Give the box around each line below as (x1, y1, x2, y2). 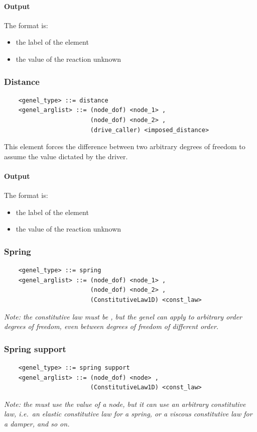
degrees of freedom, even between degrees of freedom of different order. (4, 321, 219, 332)
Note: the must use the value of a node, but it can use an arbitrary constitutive (4, 398, 246, 409)
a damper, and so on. (4, 418, 70, 428)
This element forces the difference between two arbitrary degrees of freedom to (4, 141, 245, 152)
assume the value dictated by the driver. (4, 151, 128, 161)
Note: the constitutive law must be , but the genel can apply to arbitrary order (4, 311, 242, 321)
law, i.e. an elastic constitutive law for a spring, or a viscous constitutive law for (4, 408, 252, 419)
